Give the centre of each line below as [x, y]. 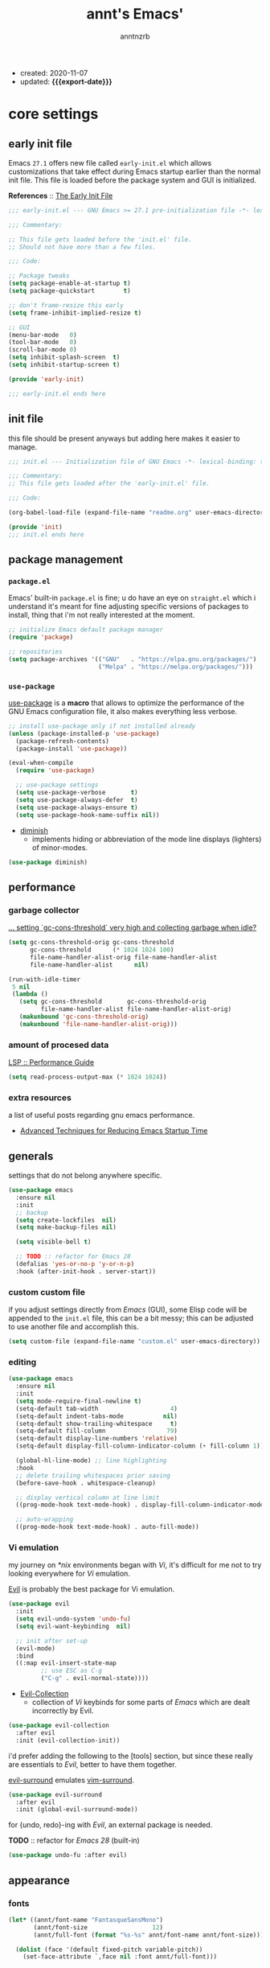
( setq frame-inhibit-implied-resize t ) [75, 313]
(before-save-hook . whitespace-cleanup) [86, 1483]
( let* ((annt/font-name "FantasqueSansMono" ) [86, 1920]
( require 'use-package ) [55, 770]
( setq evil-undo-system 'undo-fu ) [73, 1619]
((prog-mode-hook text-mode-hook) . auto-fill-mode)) [107, 1527]
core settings [53, 114]
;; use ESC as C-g [72, 1671]
